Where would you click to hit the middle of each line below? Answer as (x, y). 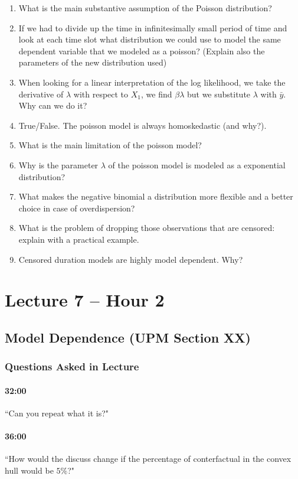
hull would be (29, 470)
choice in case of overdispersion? (77, 208)
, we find (157, 94)
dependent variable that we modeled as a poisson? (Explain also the (142, 50)
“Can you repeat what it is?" (57, 413)
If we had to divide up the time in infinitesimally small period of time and (153, 27)
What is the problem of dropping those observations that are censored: (147, 228)
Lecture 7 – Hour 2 (85, 300)
